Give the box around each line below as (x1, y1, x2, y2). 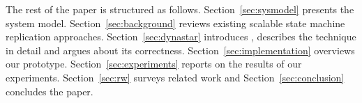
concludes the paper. (6, 84, 93, 98)
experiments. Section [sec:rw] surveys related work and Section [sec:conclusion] (6, 70, 345, 84)
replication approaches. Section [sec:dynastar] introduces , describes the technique (6, 29, 356, 44)
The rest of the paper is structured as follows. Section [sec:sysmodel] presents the (6, 2, 354, 16)
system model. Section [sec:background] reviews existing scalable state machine (6, 15, 345, 30)
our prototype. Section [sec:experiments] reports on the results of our (6, 56, 302, 71)
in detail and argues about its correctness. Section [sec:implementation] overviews (6, 42, 355, 57)
